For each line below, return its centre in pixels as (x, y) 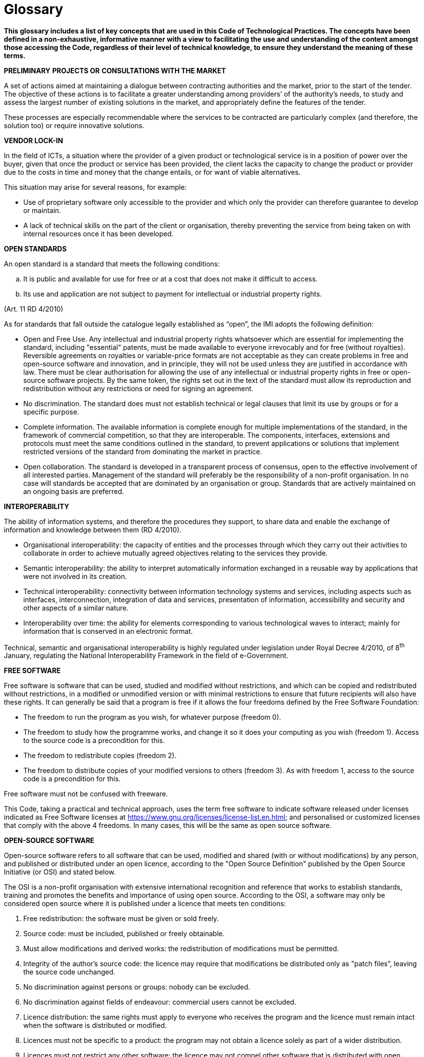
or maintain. (42, 210)
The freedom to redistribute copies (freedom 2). (100, 756)
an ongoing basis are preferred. (74, 491)
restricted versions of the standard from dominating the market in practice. (143, 451)
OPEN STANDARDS (35, 248)
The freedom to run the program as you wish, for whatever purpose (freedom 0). (152, 717)
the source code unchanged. (69, 972)
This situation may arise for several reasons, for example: (95, 187)
